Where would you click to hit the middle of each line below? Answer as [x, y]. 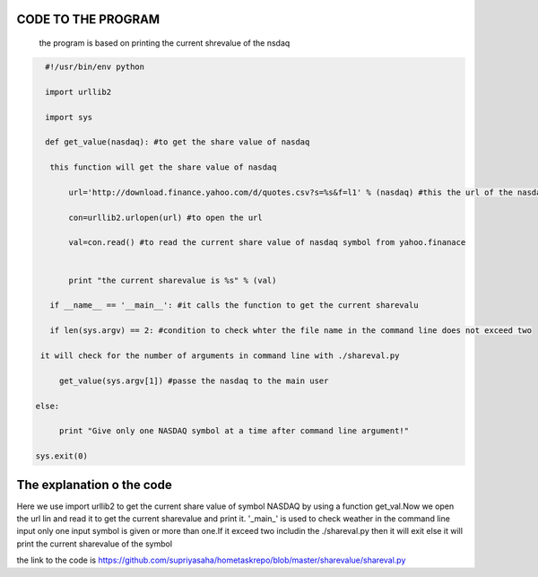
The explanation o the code [94, 485]
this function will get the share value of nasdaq [163, 167]
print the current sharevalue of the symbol [95, 544]
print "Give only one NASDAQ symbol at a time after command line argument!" [234, 431]
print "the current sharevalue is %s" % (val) [173, 280]
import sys [69, 117]
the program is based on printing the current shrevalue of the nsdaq [165, 43]
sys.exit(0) [62, 456]
